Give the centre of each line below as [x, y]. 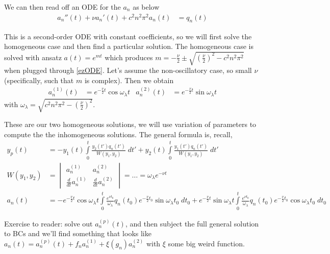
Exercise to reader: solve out [48, 223]
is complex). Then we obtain [129, 80]
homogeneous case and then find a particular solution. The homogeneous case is [129, 46]
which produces [129, 57]
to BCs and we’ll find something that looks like [78, 233]
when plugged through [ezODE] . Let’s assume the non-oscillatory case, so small [128, 70]
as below [146, 7]
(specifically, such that [39, 80]
